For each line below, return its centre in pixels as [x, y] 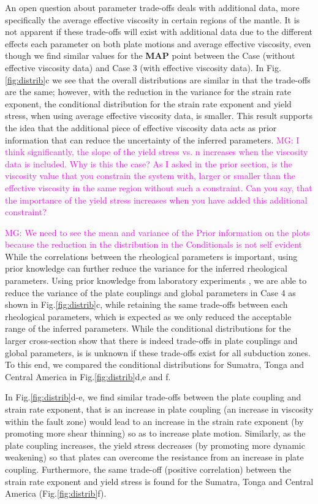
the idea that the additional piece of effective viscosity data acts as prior [141, 127]
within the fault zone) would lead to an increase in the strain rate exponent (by [154, 421]
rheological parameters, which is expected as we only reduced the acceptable [148, 316]
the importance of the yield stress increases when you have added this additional [156, 200]
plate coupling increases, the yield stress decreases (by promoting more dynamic [155, 445]
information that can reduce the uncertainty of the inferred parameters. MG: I [152, 139]
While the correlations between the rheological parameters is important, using [151, 256]
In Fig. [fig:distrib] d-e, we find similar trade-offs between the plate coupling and [153, 397]
